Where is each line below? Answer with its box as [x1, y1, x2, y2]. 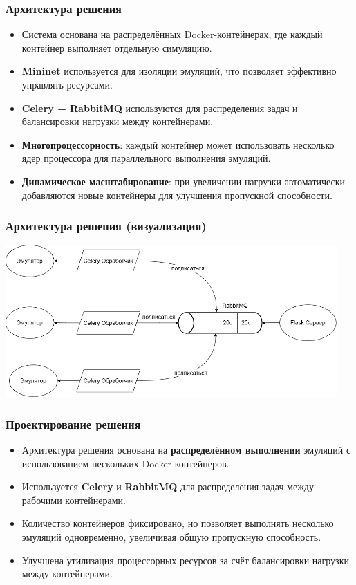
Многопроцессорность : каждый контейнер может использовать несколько [21, 137, 335, 151]
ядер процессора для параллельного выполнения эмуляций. [21, 151, 271, 165]
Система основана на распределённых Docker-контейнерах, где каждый [21, 27, 323, 41]
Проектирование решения [6, 415, 141, 432]
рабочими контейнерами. [21, 492, 126, 507]
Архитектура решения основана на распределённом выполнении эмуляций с [21, 443, 351, 457]
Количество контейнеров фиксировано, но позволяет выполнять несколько [21, 516, 334, 530]
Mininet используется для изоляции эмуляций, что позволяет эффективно [21, 64, 337, 78]
